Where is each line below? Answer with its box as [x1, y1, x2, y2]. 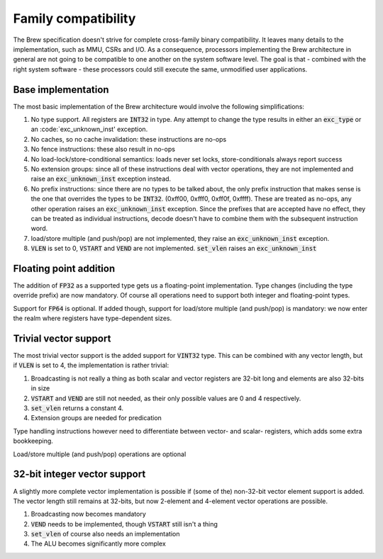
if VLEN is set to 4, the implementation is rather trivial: [13, 361, 170, 370]
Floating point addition [13, 262, 116, 274]
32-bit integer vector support [13, 468, 146, 480]
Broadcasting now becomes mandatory [30, 510, 147, 519]
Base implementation [13, 84, 109, 96]
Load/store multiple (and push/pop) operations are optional [13, 450, 187, 458]
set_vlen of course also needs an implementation [30, 530, 180, 538]
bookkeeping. [13, 436, 53, 446]
